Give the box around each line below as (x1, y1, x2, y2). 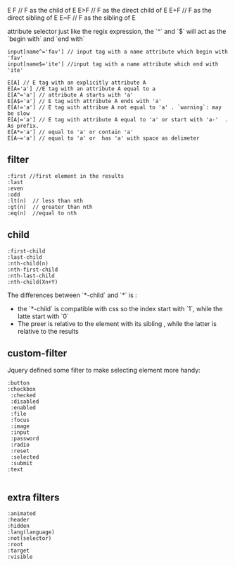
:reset (10, 447, 30, 454)
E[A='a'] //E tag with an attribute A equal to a (7, 85, 156, 92)
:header (7, 517, 30, 524)
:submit (10, 460, 33, 467)
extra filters (7, 491, 60, 503)
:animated (7, 510, 37, 517)
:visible (7, 553, 33, 560)
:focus (10, 416, 30, 424)
